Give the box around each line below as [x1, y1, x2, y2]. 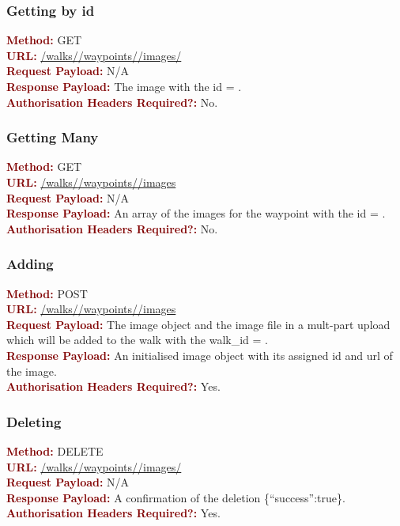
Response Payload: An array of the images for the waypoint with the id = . [6, 205, 386, 221]
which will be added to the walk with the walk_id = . [6, 331, 268, 348]
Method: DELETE [6, 442, 104, 459]
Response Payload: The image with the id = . [6, 78, 242, 94]
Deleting [6, 411, 62, 431]
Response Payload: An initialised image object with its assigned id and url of [6, 346, 393, 363]
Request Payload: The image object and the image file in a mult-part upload [6, 316, 391, 332]
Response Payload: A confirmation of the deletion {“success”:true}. [6, 489, 345, 505]
